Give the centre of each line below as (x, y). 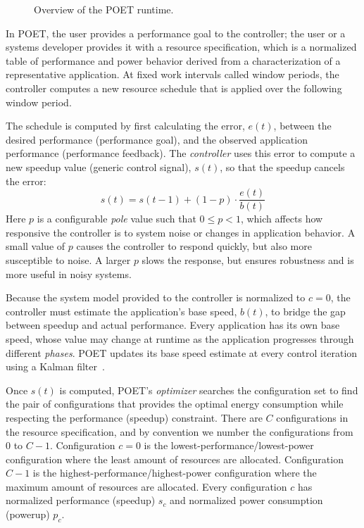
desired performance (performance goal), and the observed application (157, 139)
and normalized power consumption (246, 500)
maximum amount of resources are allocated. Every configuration (146, 486)
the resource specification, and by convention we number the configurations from (180, 431)
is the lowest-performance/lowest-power (229, 445)
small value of (36, 246)
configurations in (312, 417)
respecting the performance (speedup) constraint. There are (134, 417)
